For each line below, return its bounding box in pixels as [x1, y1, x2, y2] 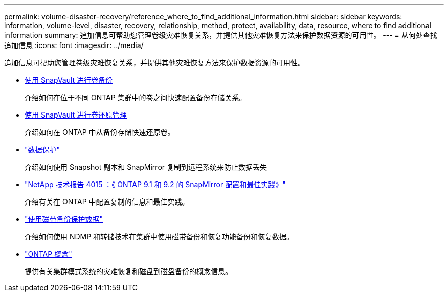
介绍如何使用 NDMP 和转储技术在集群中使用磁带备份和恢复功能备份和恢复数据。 [25, 232, 294, 241]
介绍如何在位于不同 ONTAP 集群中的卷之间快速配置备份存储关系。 [25, 93, 247, 102]
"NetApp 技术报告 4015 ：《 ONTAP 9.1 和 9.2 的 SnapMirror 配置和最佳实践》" [25, 180, 286, 189]
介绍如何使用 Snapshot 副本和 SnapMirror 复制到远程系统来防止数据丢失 [25, 163, 267, 171]
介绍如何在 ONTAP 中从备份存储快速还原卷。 [25, 128, 175, 136]
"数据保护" [25, 145, 60, 154]
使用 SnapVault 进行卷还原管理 [25, 110, 127, 119]
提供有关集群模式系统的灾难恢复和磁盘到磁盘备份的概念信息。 [25, 267, 232, 276]
